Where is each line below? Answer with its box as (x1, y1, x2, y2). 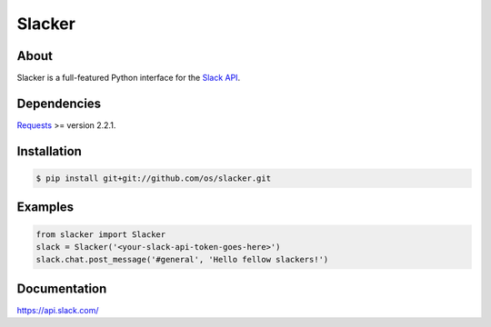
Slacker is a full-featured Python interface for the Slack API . (16, 73, 241, 84)
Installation (16, 144, 82, 159)
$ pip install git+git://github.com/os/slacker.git (35, 173, 272, 183)
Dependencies (16, 95, 102, 111)
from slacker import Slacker (35, 229, 166, 240)
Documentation (16, 281, 107, 296)
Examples (16, 200, 75, 215)
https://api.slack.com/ (16, 304, 99, 315)
